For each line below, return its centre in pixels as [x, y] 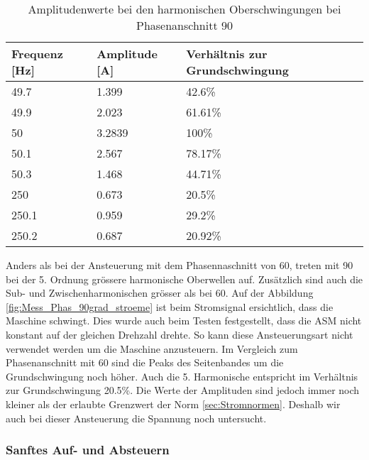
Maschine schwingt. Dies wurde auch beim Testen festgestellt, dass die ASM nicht [184, 321]
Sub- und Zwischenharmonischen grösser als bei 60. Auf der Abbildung [160, 293]
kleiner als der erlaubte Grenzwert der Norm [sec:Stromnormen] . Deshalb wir [173, 404]
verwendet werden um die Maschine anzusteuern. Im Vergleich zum [152, 348]
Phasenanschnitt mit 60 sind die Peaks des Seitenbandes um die [145, 362]
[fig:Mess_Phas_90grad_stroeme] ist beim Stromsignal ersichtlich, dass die [170, 306]
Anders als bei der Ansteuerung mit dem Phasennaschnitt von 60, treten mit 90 [180, 265]
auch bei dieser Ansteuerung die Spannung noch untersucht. [136, 418]
